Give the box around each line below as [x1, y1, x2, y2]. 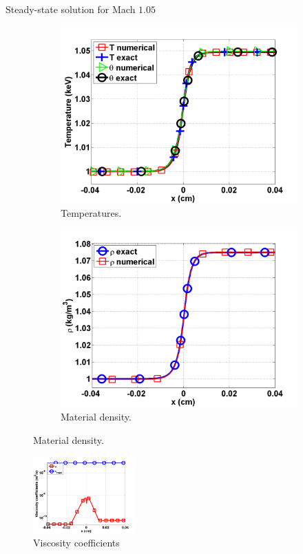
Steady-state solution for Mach [6, 2, 136, 16]
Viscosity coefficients [33, 535, 120, 550]
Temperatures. [61, 206, 122, 220]
